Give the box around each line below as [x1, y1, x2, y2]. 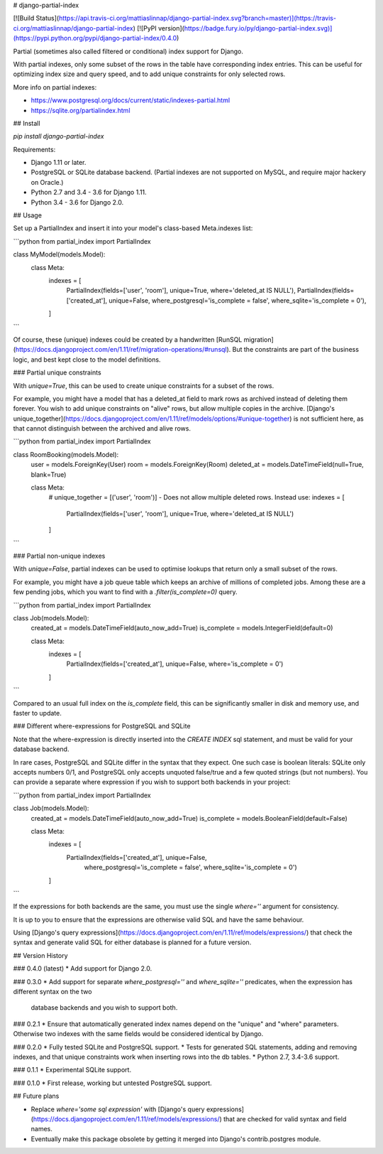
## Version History [13, 951, 68, 959]
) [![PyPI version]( [133, 23, 184, 32]
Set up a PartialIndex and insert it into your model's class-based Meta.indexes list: [13, 224, 253, 232]
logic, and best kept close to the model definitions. [13, 355, 161, 364]
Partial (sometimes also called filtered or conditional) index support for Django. [13, 47, 244, 55]
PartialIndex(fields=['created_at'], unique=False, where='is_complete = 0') [66, 659, 284, 668]
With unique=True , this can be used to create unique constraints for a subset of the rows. [13, 381, 274, 390]
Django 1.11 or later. [30, 158, 87, 167]
